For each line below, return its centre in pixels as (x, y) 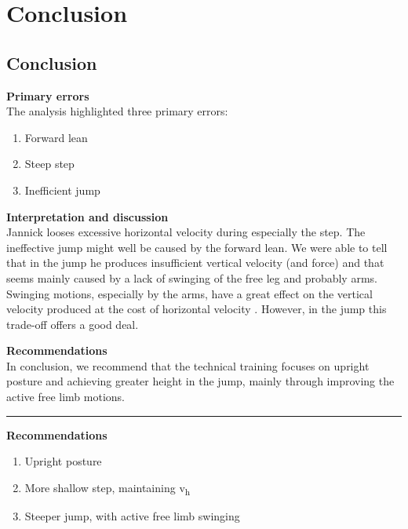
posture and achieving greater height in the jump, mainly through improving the (200, 381)
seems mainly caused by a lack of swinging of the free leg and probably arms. (192, 277)
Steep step (49, 164)
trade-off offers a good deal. (73, 324)
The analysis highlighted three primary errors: (117, 111)
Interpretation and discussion (87, 216)
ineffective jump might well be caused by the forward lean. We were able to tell (197, 247)
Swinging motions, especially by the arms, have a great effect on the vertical (189, 293)
